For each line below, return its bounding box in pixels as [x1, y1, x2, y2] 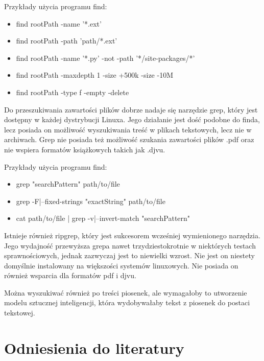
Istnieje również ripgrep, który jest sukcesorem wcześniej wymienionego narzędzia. [4, 230, 260, 240]
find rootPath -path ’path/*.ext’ [16, 35, 117, 46]
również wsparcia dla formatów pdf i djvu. [4, 270, 136, 281]
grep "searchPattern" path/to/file [16, 178, 120, 189]
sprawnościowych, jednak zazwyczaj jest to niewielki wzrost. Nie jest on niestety [4, 250, 255, 261]
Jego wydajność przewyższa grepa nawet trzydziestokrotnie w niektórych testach [4, 240, 256, 251]
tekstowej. [4, 307, 35, 318]
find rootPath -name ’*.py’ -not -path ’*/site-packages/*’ [16, 52, 195, 63]
